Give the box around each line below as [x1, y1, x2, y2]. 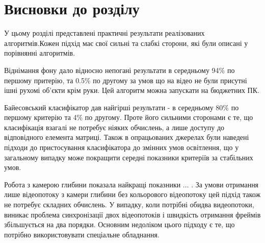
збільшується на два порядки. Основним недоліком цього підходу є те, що [4, 219, 235, 230]
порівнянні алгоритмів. [4, 47, 75, 58]
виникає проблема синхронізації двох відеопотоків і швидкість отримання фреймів [4, 209, 261, 220]
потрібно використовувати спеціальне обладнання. [4, 229, 160, 239]
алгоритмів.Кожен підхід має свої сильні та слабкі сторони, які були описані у [4, 37, 248, 48]
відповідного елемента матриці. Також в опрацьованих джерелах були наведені [4, 132, 249, 142]
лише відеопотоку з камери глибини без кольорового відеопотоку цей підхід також [4, 189, 261, 200]
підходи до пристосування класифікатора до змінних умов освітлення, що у [4, 142, 239, 153]
